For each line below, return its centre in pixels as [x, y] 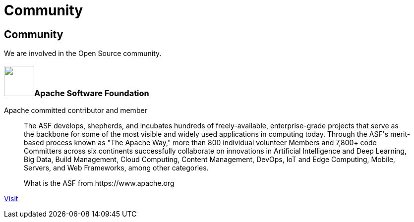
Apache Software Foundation [92, 93]
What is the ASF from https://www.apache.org [99, 183]
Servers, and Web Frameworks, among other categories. [116, 167]
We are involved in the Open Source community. [83, 54]
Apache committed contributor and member [76, 110]
